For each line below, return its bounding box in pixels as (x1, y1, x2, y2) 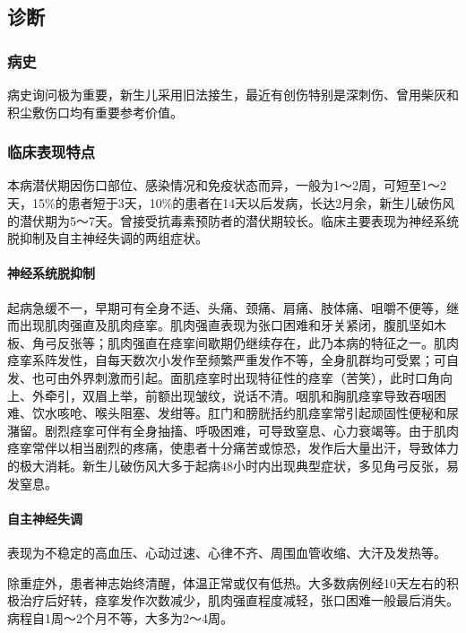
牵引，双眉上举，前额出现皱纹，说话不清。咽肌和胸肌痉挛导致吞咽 (44, 386, 434, 404)
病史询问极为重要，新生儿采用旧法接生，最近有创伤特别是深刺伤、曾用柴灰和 (7, 85, 459, 103)
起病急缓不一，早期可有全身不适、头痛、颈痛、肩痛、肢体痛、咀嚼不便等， (7, 298, 446, 316)
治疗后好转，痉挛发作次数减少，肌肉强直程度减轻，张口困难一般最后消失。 (19, 591, 459, 610)
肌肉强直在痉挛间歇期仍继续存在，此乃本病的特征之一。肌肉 (107, 333, 459, 351)
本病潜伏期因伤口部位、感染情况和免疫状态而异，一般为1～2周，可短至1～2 (7, 176, 446, 195)
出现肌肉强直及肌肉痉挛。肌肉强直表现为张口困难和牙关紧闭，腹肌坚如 (19, 316, 434, 334)
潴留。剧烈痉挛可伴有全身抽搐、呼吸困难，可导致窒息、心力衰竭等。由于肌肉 (7, 421, 459, 439)
